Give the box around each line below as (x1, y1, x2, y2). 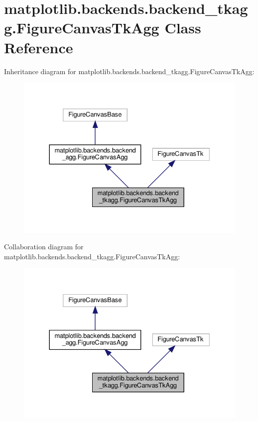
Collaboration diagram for (4, 241, 84, 252)
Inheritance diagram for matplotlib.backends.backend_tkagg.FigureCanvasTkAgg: (4, 66, 255, 76)
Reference (4, 37, 73, 57)
